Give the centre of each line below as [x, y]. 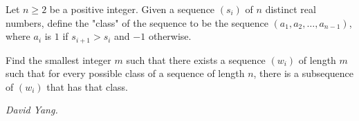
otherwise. [170, 36]
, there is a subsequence [304, 73]
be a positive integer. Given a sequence [132, 9]
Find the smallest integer [58, 59]
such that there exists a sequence [196, 59]
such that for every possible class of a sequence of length [125, 73]
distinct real [291, 9]
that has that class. [87, 86]
